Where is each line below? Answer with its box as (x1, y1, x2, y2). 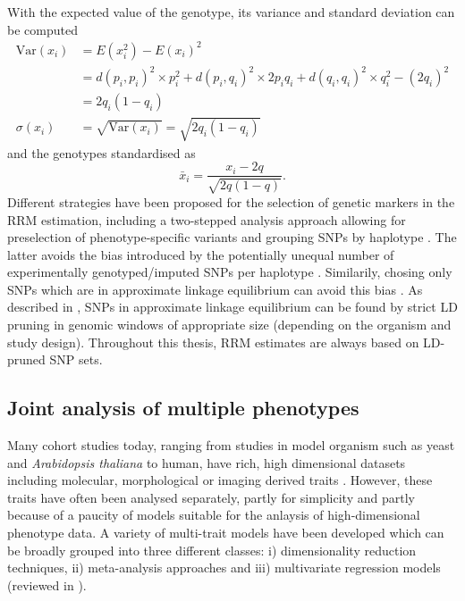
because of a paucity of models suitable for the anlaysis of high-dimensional (7, 505, 420, 524)
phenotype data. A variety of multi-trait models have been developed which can (7, 523, 444, 542)
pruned (7, 350, 46, 369)
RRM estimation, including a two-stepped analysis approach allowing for (7, 210, 406, 229)
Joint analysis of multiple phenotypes (7, 394, 359, 422)
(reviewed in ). (7, 575, 87, 594)
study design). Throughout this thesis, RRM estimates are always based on (7, 332, 419, 351)
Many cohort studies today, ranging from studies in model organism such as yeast (7, 436, 455, 455)
